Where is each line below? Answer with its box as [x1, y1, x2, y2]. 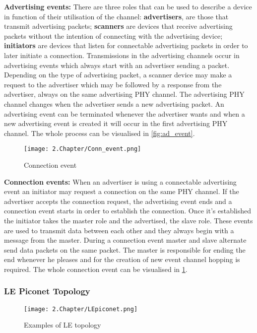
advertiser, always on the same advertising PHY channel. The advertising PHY [4, 89, 245, 99]
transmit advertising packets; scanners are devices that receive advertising [4, 21, 233, 31]
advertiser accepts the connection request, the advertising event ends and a [4, 196, 232, 206]
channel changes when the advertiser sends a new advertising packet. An [4, 98, 224, 109]
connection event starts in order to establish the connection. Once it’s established [4, 205, 252, 216]
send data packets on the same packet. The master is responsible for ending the [4, 244, 246, 255]
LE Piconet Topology [4, 285, 90, 297]
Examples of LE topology [24, 320, 101, 330]
